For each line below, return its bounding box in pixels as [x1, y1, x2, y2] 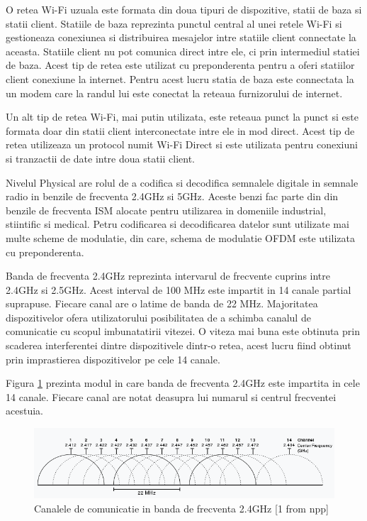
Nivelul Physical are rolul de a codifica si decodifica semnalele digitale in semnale [6, 175, 358, 190]
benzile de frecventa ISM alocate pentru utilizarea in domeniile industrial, [6, 202, 327, 217]
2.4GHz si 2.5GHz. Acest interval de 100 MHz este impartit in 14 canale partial [6, 282, 351, 297]
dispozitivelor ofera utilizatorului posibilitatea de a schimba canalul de [6, 309, 311, 324]
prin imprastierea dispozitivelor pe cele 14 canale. [6, 351, 220, 366]
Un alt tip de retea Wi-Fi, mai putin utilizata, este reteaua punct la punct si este [6, 109, 358, 124]
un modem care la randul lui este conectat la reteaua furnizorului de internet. [6, 85, 343, 100]
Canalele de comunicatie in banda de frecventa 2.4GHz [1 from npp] [34, 500, 329, 515]
